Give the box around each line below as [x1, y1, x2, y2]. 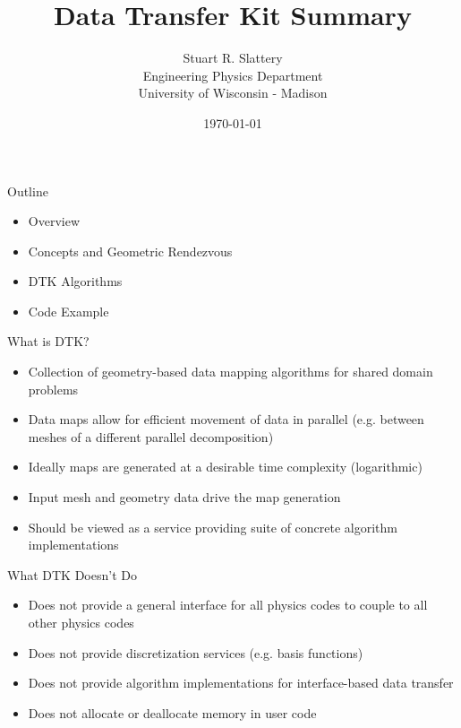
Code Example [28, 301, 109, 320]
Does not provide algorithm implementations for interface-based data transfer [28, 673, 454, 692]
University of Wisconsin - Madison [138, 83, 328, 102]
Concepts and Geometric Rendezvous [28, 241, 233, 260]
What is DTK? [7, 332, 90, 351]
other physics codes [28, 613, 134, 631]
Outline [7, 181, 48, 200]
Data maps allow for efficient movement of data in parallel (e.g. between [28, 410, 424, 429]
